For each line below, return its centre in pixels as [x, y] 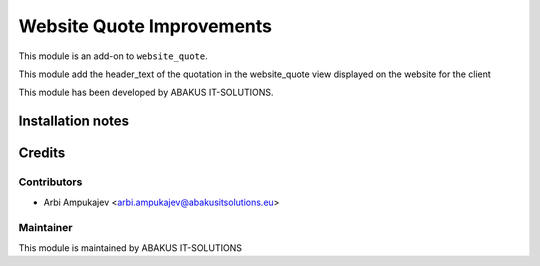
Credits [42, 153]
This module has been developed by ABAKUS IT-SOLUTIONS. [146, 92]
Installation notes [74, 121]
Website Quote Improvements [145, 26]
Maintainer [45, 228]
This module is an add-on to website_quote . [113, 56]
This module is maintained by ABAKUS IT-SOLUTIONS [130, 247]
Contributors [50, 182]
